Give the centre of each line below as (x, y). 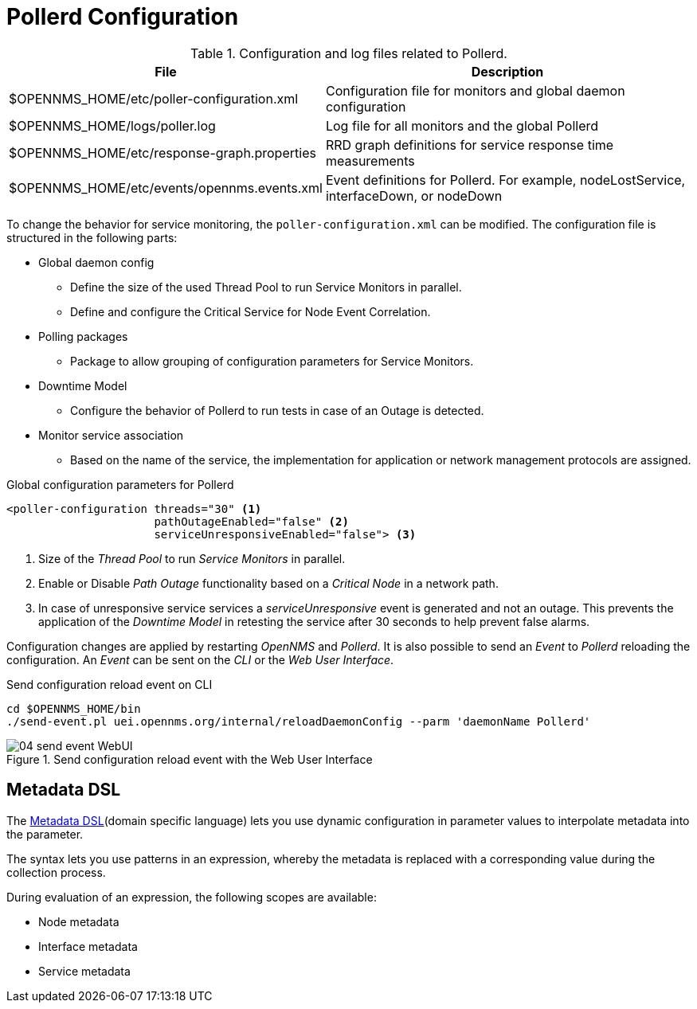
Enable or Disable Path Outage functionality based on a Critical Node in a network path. (268, 583)
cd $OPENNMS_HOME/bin (74, 708)
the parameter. (45, 834)
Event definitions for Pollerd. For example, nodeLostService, (505, 180)
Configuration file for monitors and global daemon (475, 90)
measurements (370, 160)
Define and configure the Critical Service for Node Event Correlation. (251, 311)
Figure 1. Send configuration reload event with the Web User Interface (190, 759)
